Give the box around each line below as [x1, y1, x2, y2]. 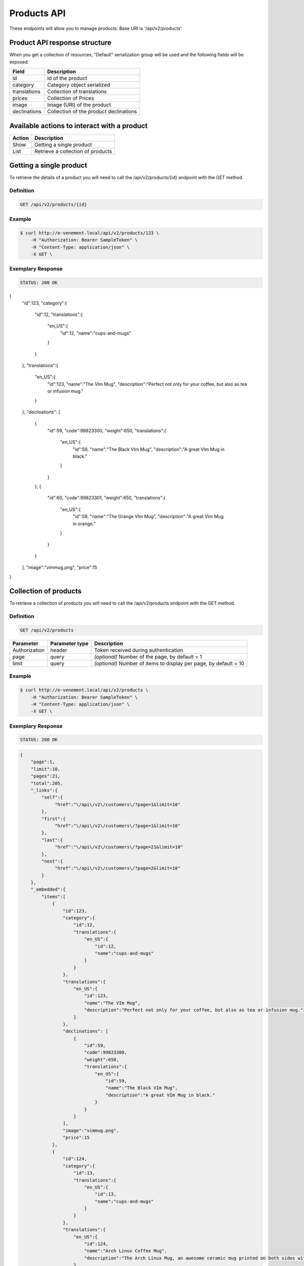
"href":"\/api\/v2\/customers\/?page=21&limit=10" [55, 844, 183, 850]
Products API [9, 8, 66, 19]
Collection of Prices [47, 95, 94, 102]
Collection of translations [47, 88, 107, 95]
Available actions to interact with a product [9, 122, 148, 130]
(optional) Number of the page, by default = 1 [94, 653, 202, 660]
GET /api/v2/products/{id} [20, 202, 87, 207]
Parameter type [50, 640, 89, 647]
